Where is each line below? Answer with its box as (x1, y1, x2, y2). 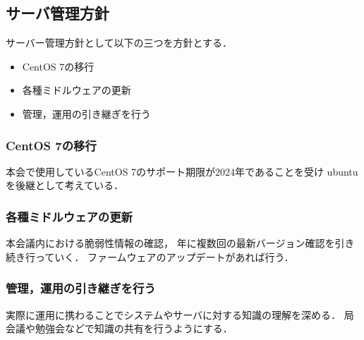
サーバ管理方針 (6, 2, 109, 24)
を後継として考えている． (6, 178, 123, 193)
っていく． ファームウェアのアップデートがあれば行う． (35, 249, 294, 264)
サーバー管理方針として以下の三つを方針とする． (6, 35, 233, 50)
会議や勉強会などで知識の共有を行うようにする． (6, 321, 233, 336)
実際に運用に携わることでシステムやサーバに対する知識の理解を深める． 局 (6, 307, 354, 322)
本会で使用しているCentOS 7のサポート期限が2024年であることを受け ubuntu (6, 164, 358, 178)
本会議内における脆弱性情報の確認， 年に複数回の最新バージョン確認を (6, 236, 335, 250)
